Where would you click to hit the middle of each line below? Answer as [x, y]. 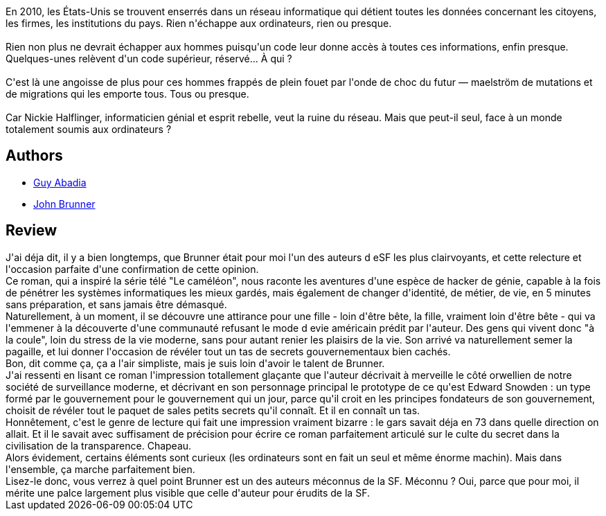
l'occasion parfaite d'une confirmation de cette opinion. [132, 269]
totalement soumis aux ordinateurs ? [89, 129]
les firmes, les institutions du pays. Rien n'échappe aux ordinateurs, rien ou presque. [199, 23]
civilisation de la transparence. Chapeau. [99, 445]
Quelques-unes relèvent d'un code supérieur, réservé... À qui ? [149, 59]
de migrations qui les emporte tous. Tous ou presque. [127, 94]
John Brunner [64, 204]
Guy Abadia [60, 182]
